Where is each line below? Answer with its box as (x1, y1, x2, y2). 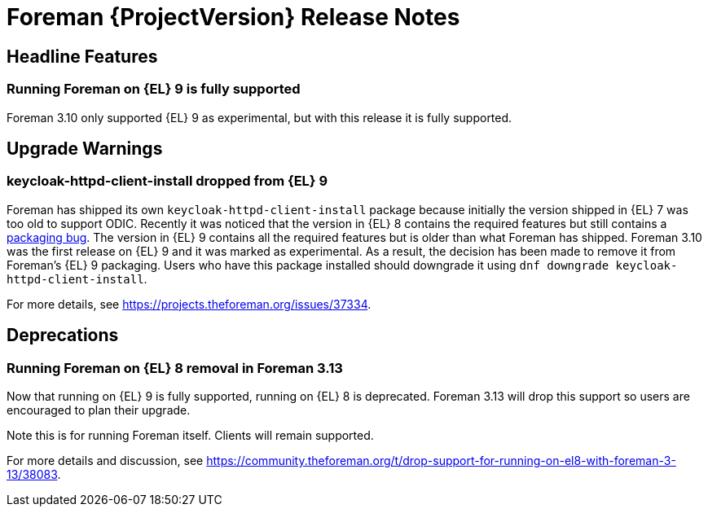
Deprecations (7, 325, 119, 346)
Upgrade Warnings (7, 138, 163, 159)
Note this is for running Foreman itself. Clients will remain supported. (7, 427, 374, 442)
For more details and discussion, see (7, 453, 204, 467)
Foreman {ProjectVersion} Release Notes (7, 3, 460, 31)
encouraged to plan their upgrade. (7, 402, 191, 417)
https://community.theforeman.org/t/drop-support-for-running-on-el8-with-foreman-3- (206, 453, 676, 467)
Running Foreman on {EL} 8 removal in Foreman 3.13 (7, 359, 343, 376)
